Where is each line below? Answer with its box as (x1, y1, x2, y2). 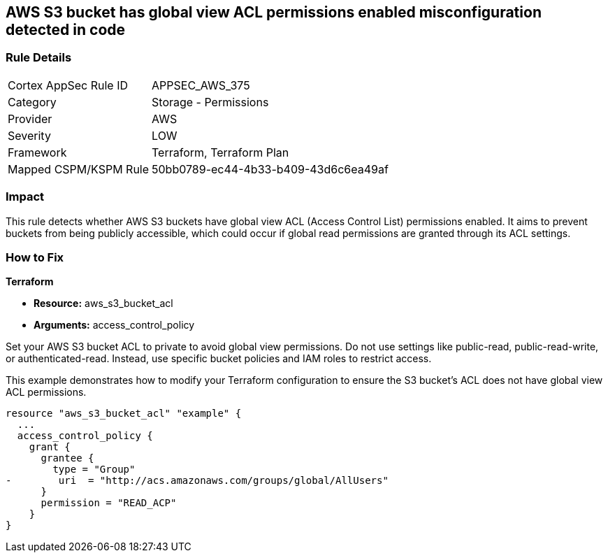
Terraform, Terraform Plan (152, 145, 289, 159)
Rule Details (6, 50, 72, 65)
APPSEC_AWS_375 (152, 78, 250, 92)
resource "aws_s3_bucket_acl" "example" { (6, 408, 242, 420)
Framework (8, 145, 67, 159)
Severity (8, 128, 51, 143)
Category (8, 94, 57, 109)
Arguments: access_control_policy (34, 319, 195, 331)
